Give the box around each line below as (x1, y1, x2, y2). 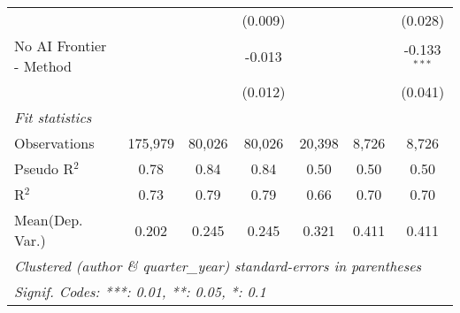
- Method (14, 56, 72, 76)
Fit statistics (14, 107, 92, 127)
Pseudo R (14, 158, 74, 179)
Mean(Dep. (14, 210, 83, 230)
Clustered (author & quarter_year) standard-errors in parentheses (14, 256, 422, 276)
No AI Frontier (14, 35, 107, 56)
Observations (14, 133, 95, 153)
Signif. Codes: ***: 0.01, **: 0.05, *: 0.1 (14, 281, 266, 302)
